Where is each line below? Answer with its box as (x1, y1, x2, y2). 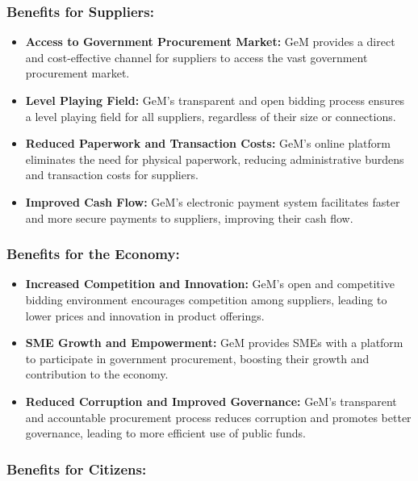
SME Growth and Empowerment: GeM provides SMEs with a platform (25, 334, 403, 351)
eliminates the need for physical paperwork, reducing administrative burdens (25, 150, 404, 167)
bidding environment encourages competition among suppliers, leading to (25, 291, 387, 307)
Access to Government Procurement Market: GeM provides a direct (25, 33, 395, 50)
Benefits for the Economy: (6, 244, 180, 264)
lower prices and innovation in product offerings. (25, 307, 265, 324)
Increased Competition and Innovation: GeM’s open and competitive (25, 275, 395, 292)
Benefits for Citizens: (6, 458, 147, 479)
